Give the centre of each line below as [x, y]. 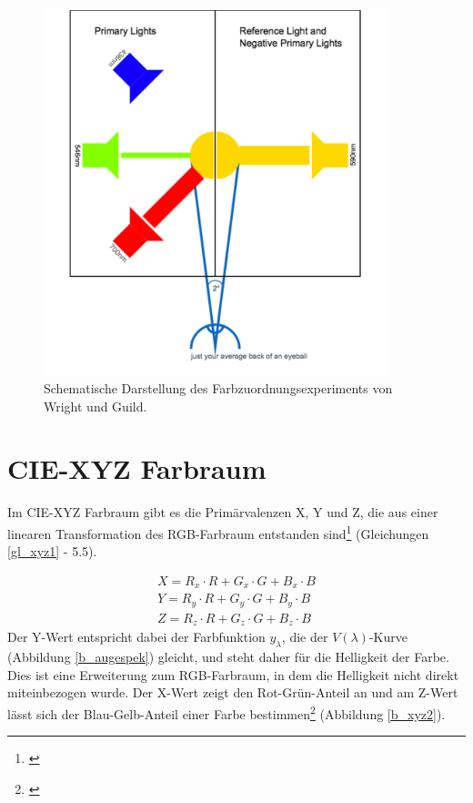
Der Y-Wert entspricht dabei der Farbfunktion [136, 637]
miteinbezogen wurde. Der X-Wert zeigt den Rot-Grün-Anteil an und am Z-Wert [233, 692]
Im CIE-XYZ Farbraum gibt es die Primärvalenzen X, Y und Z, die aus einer [223, 512]
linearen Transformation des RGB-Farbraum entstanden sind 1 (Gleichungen [218, 532]
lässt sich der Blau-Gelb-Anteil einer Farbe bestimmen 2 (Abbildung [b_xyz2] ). [226, 712]
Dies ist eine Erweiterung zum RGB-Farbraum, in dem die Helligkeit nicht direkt [233, 674]
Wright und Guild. [96, 406]
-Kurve [388, 637]
